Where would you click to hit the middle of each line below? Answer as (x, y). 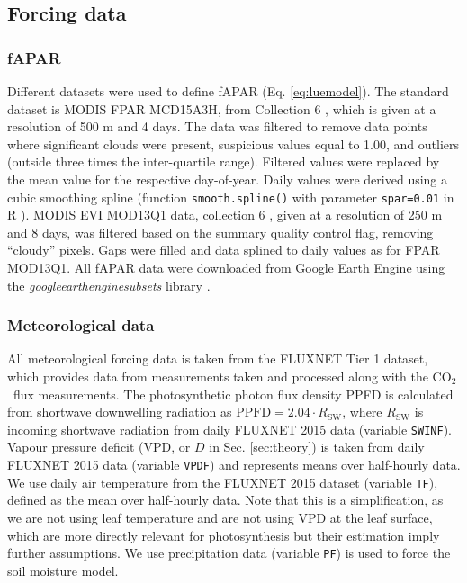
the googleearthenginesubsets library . (109, 285)
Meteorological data (81, 325)
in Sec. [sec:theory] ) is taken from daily (317, 447)
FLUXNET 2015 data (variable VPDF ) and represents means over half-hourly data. (234, 465)
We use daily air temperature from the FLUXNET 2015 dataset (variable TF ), (223, 482)
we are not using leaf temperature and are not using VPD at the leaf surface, (220, 517)
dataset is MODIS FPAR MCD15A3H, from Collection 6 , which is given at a (222, 108)
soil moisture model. (63, 570)
